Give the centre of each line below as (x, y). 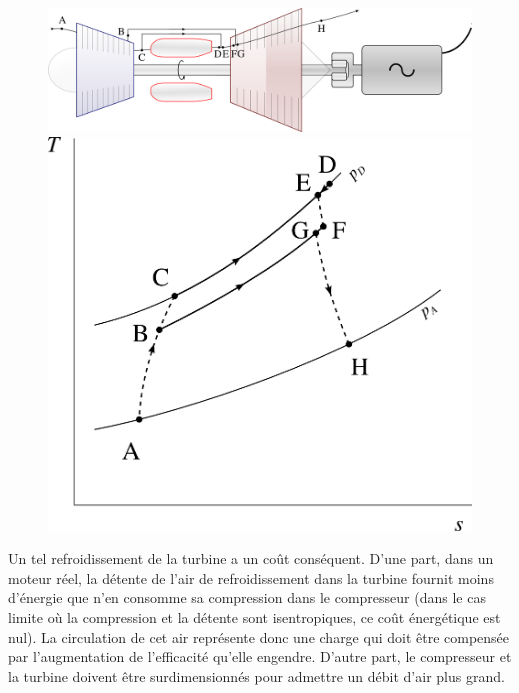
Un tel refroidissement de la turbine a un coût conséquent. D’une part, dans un (251, 558)
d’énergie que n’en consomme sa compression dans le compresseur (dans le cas (247, 597)
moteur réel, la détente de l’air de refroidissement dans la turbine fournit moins (251, 577)
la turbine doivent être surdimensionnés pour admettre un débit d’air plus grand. (256, 675)
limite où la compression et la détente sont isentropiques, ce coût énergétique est (254, 616)
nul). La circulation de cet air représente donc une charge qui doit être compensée (259, 636)
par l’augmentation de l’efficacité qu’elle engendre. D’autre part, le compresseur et (260, 656)
